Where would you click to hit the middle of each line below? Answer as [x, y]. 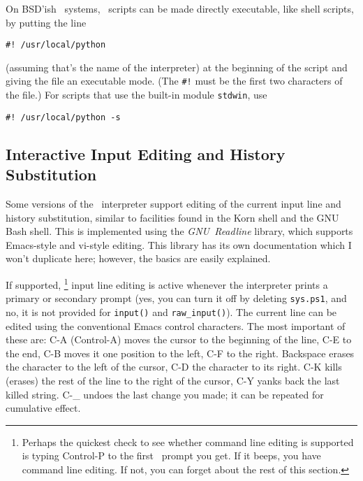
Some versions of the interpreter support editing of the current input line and [173, 203]
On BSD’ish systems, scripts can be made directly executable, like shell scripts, [180, 8]
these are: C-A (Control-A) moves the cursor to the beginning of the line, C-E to [179, 339]
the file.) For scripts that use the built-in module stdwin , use [136, 95]
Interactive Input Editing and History [146, 153]
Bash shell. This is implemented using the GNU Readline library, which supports [179, 231]
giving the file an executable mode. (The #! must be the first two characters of [174, 81]
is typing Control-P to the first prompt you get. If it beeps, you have [171, 455]
